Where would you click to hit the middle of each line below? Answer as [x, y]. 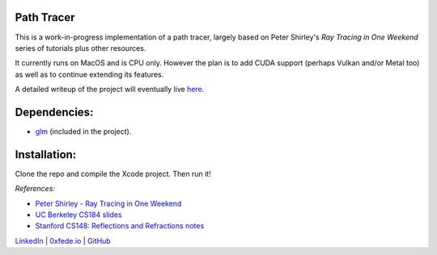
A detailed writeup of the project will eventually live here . [110, 90]
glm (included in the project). [83, 131]
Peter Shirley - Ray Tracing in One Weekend [108, 203]
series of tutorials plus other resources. [81, 48]
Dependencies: [54, 112]
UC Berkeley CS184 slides [78, 215]
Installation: [46, 155]
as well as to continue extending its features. [89, 74]
